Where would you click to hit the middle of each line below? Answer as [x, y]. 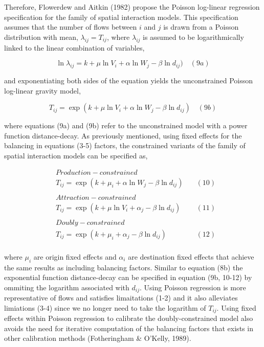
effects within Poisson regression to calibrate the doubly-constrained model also [129, 318]
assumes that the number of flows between [71, 27]
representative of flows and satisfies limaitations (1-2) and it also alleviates [121, 298]
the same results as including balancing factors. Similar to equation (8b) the [124, 267]
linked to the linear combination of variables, [74, 47]
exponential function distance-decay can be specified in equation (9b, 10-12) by [128, 277]
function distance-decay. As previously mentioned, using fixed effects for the [123, 135]
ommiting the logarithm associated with [67, 287]
